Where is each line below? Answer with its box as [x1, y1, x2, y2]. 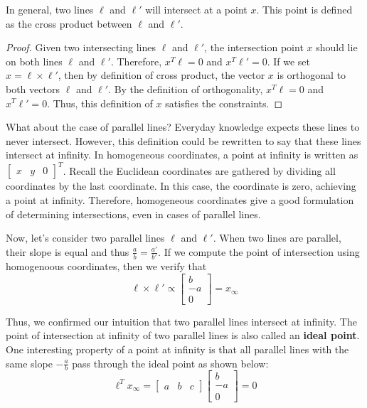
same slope [6, 355, 53, 370]
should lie [316, 40, 358, 55]
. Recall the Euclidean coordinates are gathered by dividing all [63, 163, 336, 178]
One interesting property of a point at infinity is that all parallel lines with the [6, 342, 349, 356]
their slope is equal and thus [6, 244, 129, 259]
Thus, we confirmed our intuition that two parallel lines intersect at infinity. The [6, 313, 357, 328]
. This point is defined [256, 2, 353, 16]
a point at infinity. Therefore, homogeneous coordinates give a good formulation [6, 193, 354, 208]
